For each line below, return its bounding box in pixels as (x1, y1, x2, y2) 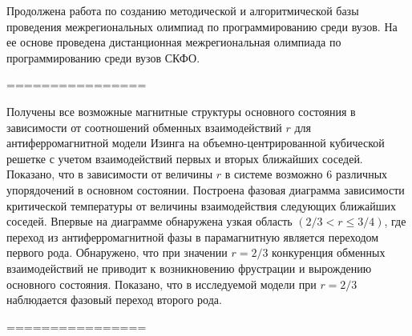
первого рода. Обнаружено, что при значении (6, 244, 228, 261)
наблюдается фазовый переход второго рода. (6, 291, 222, 308)
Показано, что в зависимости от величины (6, 166, 213, 182)
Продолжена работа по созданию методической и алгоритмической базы (6, 2, 359, 18)
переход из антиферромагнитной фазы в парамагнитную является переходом (6, 228, 379, 245)
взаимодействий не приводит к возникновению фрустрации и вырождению (6, 259, 372, 276)
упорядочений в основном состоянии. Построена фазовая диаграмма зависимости (6, 181, 405, 198)
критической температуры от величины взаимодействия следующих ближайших (6, 197, 396, 214)
